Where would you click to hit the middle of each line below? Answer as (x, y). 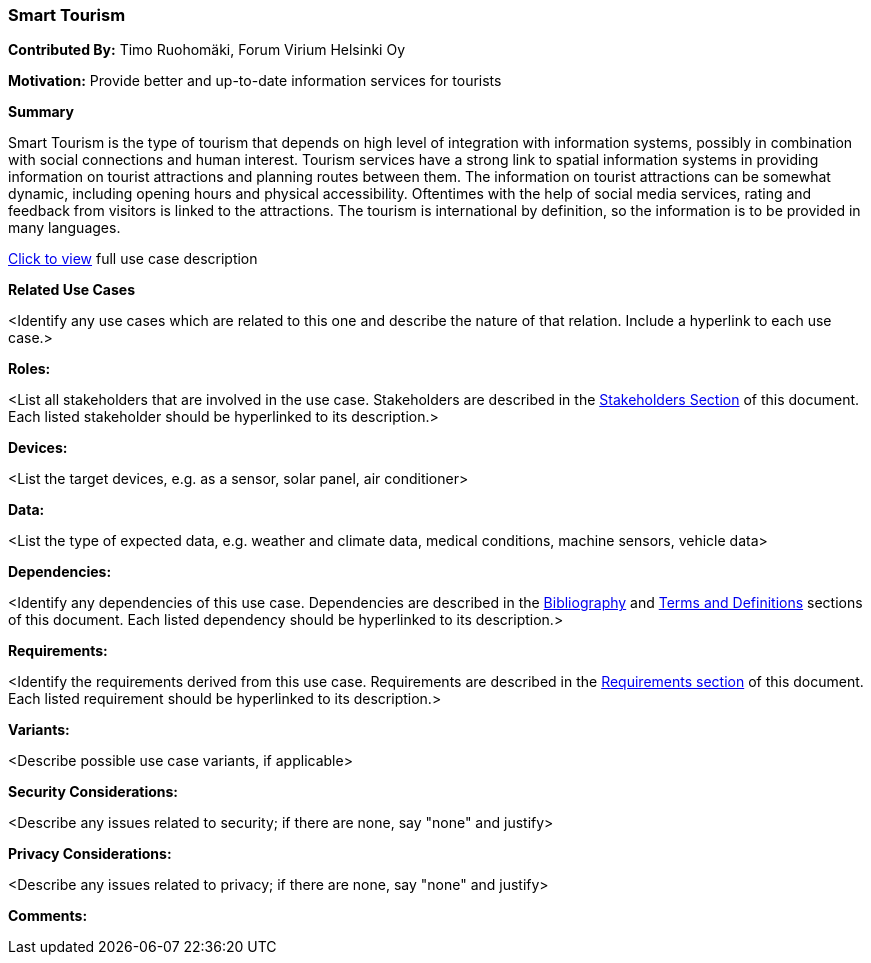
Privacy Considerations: (90, 854)
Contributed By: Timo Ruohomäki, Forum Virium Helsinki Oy (206, 50)
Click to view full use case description (133, 259)
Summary (41, 112)
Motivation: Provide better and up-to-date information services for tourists (255, 81)
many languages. (64, 228)
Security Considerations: (93, 792)
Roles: (29, 369)
